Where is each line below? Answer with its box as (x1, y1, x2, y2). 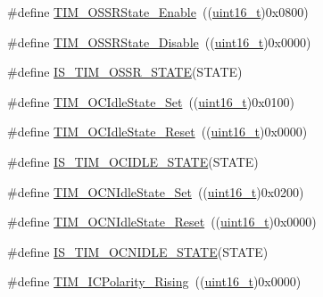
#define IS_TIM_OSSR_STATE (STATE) (7, 62, 243, 81)
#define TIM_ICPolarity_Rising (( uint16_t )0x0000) (7, 272, 302, 291)
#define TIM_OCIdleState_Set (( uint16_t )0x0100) (7, 92, 295, 111)
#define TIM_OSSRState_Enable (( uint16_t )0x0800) (7, 3, 309, 21)
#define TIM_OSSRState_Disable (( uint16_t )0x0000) (7, 32, 311, 51)
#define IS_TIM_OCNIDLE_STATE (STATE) (7, 242, 269, 260)
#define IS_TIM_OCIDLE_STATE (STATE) (7, 152, 259, 170)
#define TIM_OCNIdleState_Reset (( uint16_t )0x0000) (7, 212, 317, 231)
